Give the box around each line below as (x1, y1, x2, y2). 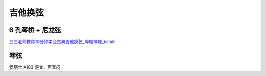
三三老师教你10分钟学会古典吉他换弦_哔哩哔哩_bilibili (9, 39, 116, 45)
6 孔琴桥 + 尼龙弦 (9, 26, 62, 34)
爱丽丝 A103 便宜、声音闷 (9, 64, 61, 70)
